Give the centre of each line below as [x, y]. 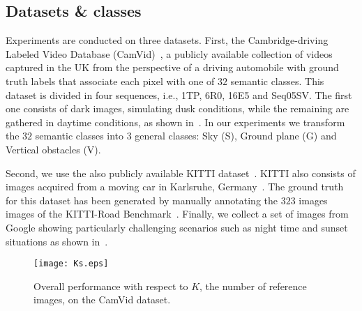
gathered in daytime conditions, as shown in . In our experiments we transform [175, 122]
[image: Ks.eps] [71, 264]
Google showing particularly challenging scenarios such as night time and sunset [177, 227]
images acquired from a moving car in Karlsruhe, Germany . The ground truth [175, 187]
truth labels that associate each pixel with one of [110, 81]
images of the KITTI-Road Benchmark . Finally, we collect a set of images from [177, 214]
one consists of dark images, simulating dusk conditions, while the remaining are [178, 108]
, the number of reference [253, 286]
